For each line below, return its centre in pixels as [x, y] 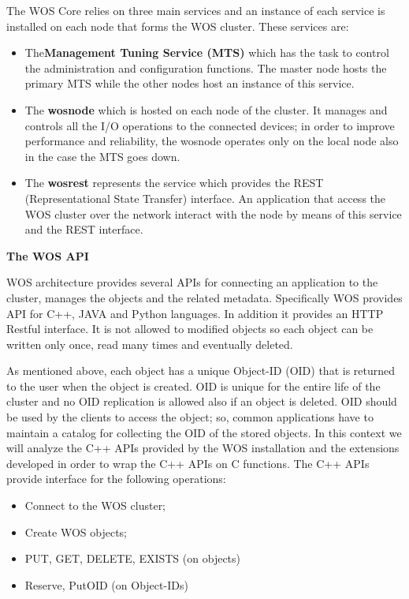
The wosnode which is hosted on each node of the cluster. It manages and [206, 109]
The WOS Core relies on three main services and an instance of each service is [196, 10]
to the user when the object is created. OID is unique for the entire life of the [193, 386]
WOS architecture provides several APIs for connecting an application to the [192, 282]
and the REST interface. [84, 229]
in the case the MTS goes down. [102, 156]
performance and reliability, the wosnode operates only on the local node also [212, 141]
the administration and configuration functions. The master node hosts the [206, 67]
